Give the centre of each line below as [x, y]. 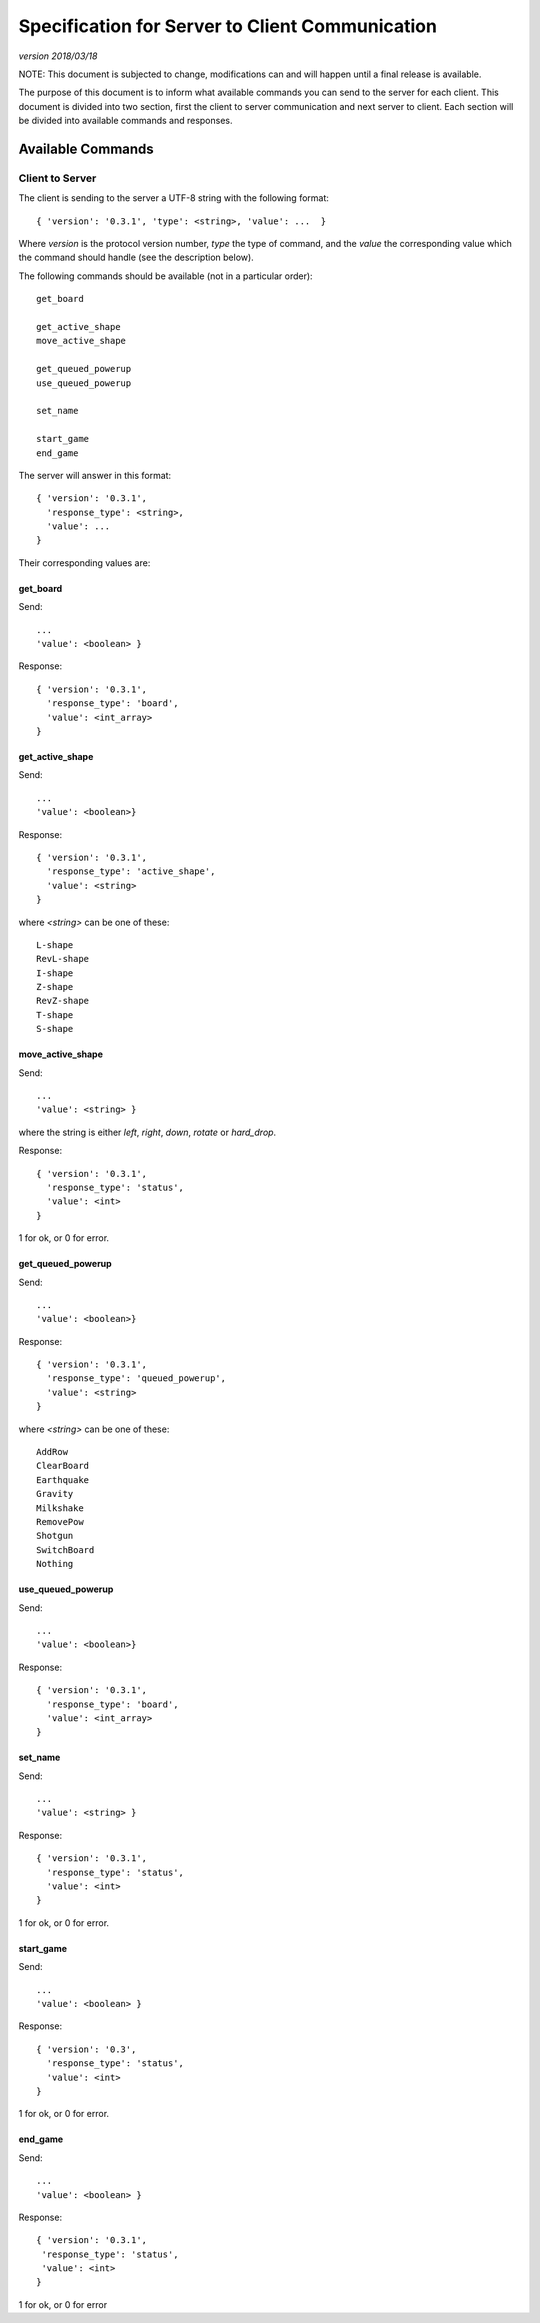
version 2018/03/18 [58, 56]
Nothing [55, 1564]
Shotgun [55, 1536]
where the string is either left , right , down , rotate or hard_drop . [147, 1132]
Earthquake [63, 1479]
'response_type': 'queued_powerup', [136, 1378]
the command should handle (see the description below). [136, 257]
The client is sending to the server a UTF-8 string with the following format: [174, 198]
